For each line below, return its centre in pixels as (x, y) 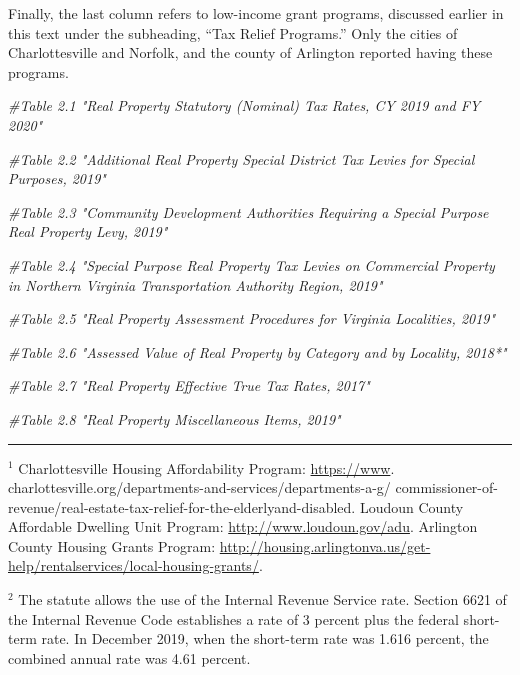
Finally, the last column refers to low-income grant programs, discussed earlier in (256, 13)
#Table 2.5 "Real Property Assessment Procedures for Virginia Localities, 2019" (252, 318)
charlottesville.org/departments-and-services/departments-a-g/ (199, 487)
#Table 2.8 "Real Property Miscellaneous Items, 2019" (174, 418)
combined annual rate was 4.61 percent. (129, 657)
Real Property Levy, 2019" (88, 231)
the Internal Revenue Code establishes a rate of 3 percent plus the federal (233, 618)
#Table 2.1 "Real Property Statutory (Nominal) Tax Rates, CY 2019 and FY (244, 105)
